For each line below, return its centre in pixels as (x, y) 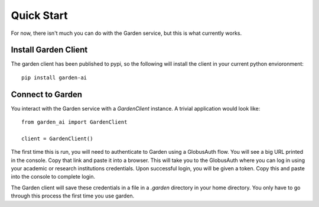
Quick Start (39, 15)
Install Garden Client (49, 50)
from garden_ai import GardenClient (74, 122)
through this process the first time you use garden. (73, 196)
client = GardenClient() (57, 138)
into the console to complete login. (53, 177)
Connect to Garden (47, 94)
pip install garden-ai (54, 77)
